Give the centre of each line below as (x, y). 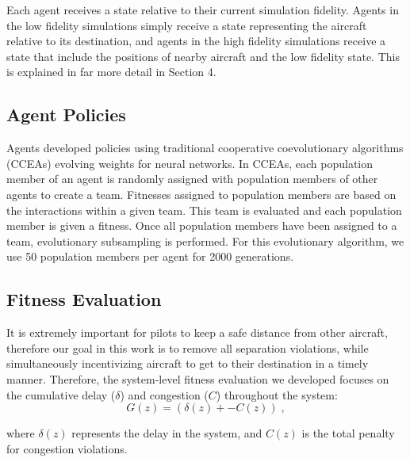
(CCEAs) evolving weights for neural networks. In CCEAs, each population (190, 163)
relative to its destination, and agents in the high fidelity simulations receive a (196, 41)
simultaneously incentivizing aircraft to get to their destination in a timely (188, 363)
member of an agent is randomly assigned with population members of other (192, 179)
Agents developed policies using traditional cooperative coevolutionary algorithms (205, 148)
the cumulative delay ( (61, 394)
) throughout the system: (277, 394)
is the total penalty (348, 433)
